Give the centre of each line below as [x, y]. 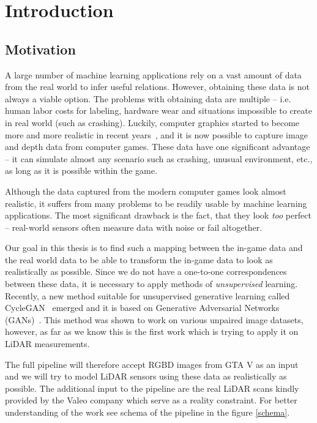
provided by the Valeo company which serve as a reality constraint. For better [151, 400]
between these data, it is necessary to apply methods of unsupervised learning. [151, 284]
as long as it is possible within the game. [81, 170]
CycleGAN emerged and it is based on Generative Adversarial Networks [142, 308]
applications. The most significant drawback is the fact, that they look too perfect [158, 215]
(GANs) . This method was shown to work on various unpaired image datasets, [154, 319]
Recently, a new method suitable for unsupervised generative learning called [147, 295]
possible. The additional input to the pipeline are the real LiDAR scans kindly [152, 388]
